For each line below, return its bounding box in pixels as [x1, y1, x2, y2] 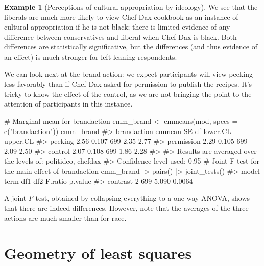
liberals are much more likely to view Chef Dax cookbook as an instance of [4, 11, 238, 22]
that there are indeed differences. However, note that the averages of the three [4, 202, 249, 213]
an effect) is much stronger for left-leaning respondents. [4, 51, 177, 62]
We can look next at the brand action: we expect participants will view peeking [4, 68, 253, 79]
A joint [4, 193, 27, 203]
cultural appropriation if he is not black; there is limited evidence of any [4, 21, 230, 32]
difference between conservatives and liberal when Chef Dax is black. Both [4, 31, 237, 42]
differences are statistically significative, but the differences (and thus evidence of [4, 41, 257, 52]
